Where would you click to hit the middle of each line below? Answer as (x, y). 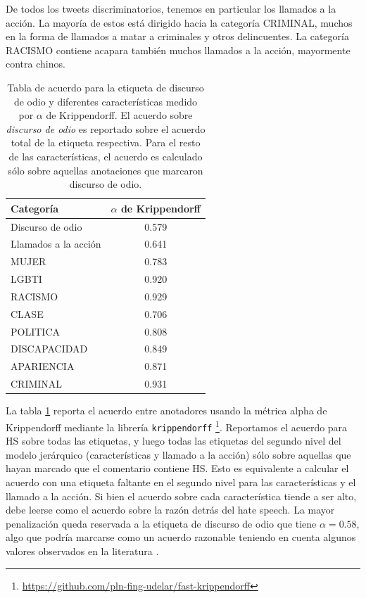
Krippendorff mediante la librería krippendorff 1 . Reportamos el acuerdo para (177, 426)
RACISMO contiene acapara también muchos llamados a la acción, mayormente (178, 50)
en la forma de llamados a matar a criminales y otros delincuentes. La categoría (177, 36)
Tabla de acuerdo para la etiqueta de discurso (106, 87)
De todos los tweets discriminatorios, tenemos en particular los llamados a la (171, 8)
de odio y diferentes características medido (106, 101)
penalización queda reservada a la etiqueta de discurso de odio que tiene (161, 523)
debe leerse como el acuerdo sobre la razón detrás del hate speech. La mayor (170, 510)
